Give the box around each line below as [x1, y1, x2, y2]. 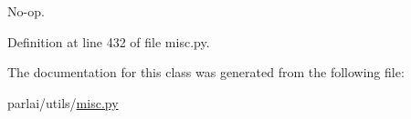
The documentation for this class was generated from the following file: [7, 63, 405, 82]
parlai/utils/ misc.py [7, 93, 119, 112]
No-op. [7, 2, 45, 20]
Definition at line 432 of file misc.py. [7, 32, 210, 51]
